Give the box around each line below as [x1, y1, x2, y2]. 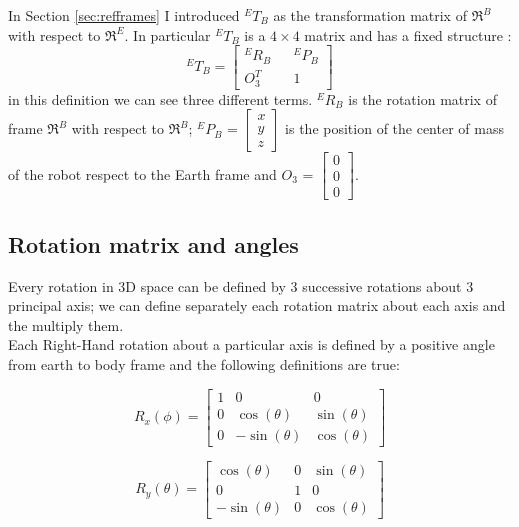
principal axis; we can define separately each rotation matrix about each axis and [8, 295, 506, 316]
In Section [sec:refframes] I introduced [8, 5, 240, 25]
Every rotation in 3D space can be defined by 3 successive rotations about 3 [8, 275, 474, 296]
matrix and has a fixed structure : [304, 24, 512, 45]
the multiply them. [8, 314, 124, 335]
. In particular [124, 24, 211, 45]
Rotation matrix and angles [8, 228, 299, 259]
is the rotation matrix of [348, 88, 497, 109]
